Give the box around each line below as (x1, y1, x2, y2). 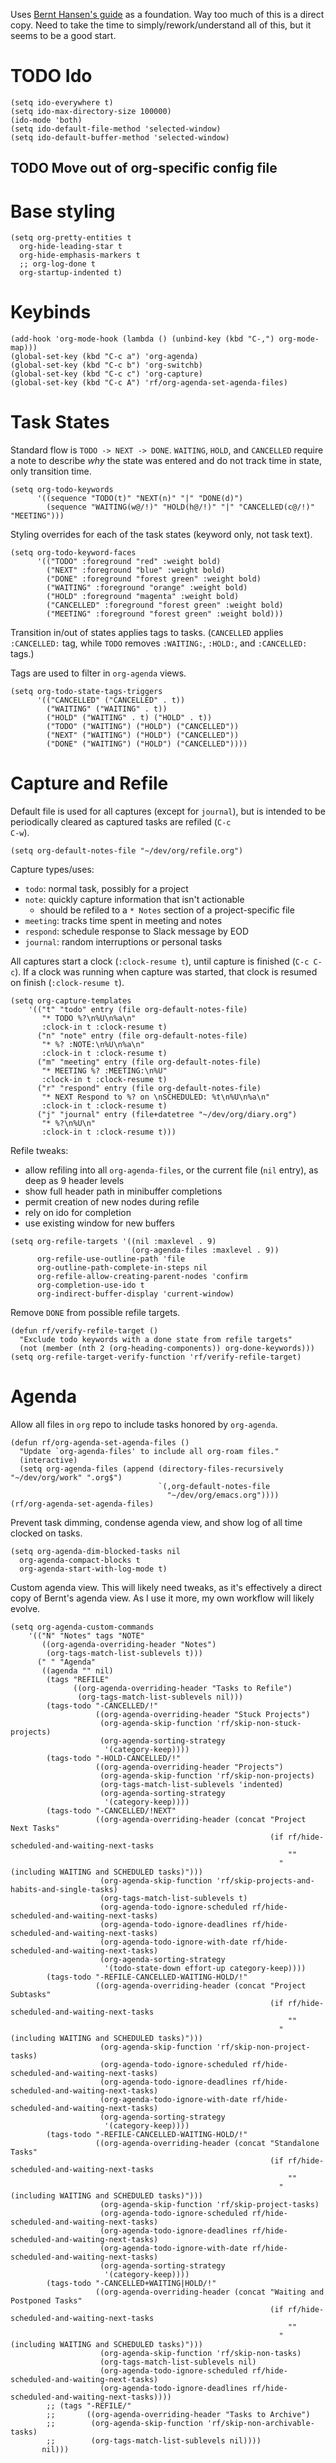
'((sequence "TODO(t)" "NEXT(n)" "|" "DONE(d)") (36, 494, 244, 504)
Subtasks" (10, 1990, 52, 2000)
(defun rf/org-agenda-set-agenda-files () (10, 1438, 190, 1448)
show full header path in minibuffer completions (24, 1185, 223, 1198)
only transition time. (10, 465, 92, 478)
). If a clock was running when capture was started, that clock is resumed (14, 966, 318, 978)
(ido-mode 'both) (10, 115, 83, 125)
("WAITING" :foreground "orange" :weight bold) (46, 583, 248, 593)
